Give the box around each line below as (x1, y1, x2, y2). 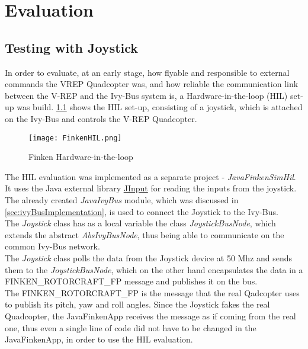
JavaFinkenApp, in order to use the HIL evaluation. (5, 333, 193, 345)
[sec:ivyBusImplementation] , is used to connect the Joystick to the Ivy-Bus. (5, 205, 278, 217)
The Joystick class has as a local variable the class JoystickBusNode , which (5, 217, 276, 229)
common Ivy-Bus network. (5, 240, 100, 252)
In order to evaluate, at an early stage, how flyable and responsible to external (5, 66, 290, 78)
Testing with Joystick (5, 38, 139, 56)
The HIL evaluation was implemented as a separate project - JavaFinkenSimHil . (5, 170, 296, 182)
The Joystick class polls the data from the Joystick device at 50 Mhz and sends (5, 251, 293, 264)
